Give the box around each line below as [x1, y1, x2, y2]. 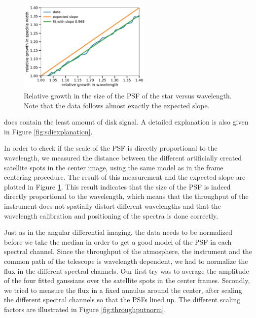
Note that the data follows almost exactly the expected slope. [24, 100, 210, 110]
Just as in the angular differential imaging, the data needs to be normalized [4, 227, 232, 237]
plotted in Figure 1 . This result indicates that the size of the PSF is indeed [4, 181, 231, 191]
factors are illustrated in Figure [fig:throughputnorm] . [4, 304, 166, 314]
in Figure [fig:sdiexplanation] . [4, 126, 93, 136]
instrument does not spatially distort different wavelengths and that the [4, 200, 221, 211]
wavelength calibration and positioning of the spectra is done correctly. [4, 210, 219, 221]
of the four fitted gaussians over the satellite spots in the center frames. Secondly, [4, 275, 250, 286]
